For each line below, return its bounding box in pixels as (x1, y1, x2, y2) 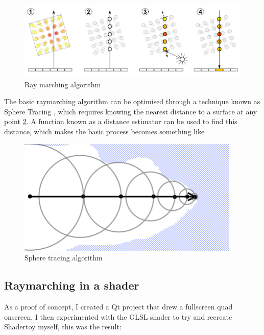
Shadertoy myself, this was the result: (4, 321, 122, 332)
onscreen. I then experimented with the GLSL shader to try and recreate (4, 311, 232, 322)
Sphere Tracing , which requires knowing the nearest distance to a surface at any (4, 106, 257, 116)
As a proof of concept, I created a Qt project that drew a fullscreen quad (4, 301, 233, 312)
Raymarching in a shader (4, 277, 139, 293)
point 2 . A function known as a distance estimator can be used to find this (4, 116, 237, 127)
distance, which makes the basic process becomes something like (4, 126, 205, 137)
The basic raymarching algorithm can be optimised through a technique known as (4, 96, 260, 107)
